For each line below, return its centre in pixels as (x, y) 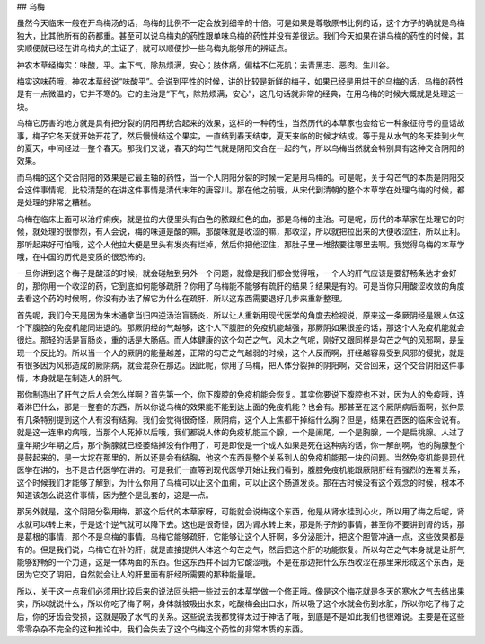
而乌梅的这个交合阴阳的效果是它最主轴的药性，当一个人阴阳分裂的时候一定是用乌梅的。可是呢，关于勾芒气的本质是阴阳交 (241, 177)
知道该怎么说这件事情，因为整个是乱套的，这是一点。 (115, 496)
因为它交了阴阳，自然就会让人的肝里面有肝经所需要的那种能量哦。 (138, 575)
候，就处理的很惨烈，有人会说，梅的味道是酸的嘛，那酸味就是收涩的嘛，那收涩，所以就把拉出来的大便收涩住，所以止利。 (241, 232)
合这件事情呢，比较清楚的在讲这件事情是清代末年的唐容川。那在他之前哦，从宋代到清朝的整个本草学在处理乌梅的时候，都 (241, 190)
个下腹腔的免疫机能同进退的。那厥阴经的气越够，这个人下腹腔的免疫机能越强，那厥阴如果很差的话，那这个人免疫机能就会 (241, 327)
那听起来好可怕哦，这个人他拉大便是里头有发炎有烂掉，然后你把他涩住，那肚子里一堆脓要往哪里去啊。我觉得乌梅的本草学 (241, 244)
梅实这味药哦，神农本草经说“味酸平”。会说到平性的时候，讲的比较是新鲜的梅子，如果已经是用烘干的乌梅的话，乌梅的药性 (240, 81)
